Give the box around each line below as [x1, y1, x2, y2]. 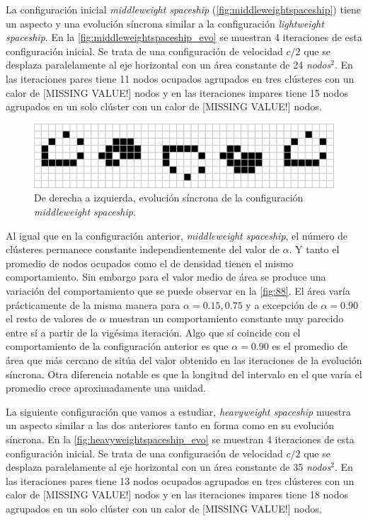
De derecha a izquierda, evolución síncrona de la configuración [34, 190, 304, 205]
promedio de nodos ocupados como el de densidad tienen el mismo [6, 255, 294, 270]
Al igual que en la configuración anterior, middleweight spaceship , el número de [6, 228, 348, 242]
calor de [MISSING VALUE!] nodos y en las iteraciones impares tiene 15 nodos [6, 85, 348, 100]
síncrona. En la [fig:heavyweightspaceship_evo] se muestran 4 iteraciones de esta [6, 431, 355, 446]
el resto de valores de [6, 311, 97, 326]
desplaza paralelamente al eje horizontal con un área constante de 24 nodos [6, 57, 331, 72]
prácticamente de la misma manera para [6, 297, 180, 312]
